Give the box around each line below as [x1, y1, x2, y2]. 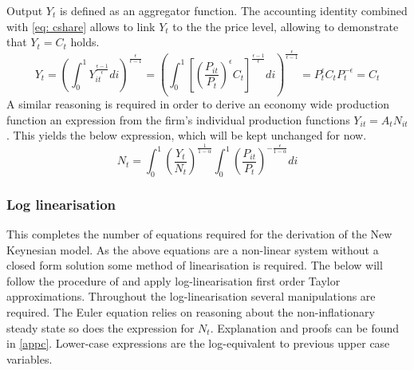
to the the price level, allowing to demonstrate [172, 18, 399, 34]
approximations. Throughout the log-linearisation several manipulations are [6, 288, 376, 305]
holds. [70, 33, 100, 50]
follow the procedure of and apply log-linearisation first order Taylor [6, 272, 341, 289]
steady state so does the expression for [6, 319, 195, 336]
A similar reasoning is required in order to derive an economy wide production [6, 95, 390, 112]
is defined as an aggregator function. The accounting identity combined [59, 2, 408, 18]
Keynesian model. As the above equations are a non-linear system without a [6, 241, 379, 258]
